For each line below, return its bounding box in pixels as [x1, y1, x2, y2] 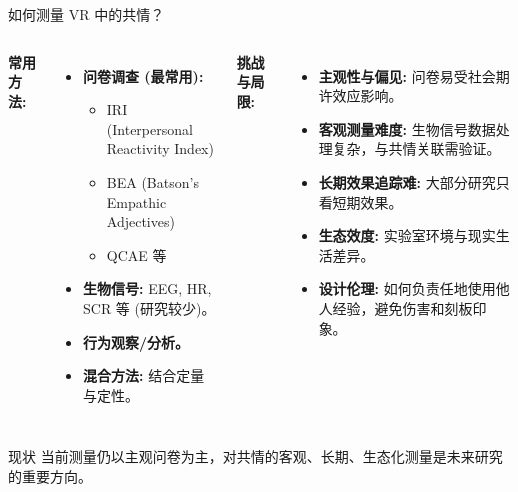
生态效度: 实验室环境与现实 [318, 225, 496, 246]
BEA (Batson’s [106, 171, 199, 192]
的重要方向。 [8, 465, 92, 486]
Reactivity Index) [106, 138, 214, 159]
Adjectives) [106, 211, 175, 232]
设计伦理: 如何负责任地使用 [318, 278, 496, 299]
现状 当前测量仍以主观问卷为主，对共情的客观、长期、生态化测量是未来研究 [8, 446, 503, 467]
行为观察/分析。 [83, 331, 190, 352]
